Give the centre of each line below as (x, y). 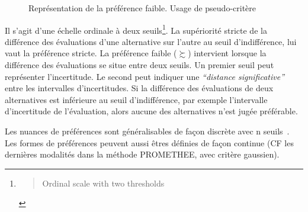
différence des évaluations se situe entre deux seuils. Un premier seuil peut (139, 65)
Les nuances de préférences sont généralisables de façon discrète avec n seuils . (147, 131)
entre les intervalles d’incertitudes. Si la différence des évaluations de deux (139, 88)
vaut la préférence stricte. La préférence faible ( (91, 53)
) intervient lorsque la (227, 53)
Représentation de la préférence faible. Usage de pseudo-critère (142, 8)
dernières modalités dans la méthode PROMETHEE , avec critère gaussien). (142, 154)
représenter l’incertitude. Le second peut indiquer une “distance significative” (145, 76)
